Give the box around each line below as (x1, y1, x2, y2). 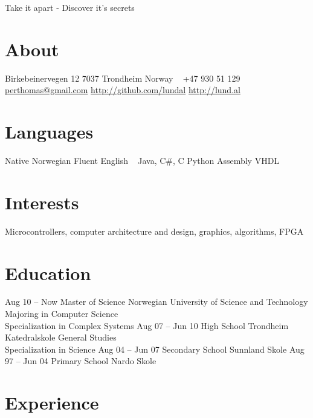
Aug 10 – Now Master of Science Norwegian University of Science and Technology (5, 295, 308, 308)
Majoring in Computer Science (5, 307, 118, 320)
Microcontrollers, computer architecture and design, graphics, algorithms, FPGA (5, 224, 304, 237)
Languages (5, 119, 94, 144)
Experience (5, 390, 99, 415)
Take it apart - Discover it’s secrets (5, 1, 135, 13)
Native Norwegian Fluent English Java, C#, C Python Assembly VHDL (5, 154, 280, 167)
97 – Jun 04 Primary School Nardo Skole (5, 354, 156, 367)
